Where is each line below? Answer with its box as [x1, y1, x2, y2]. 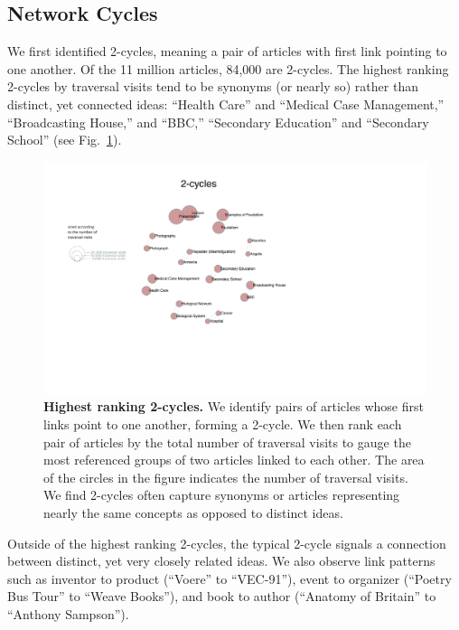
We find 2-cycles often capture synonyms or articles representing [43, 485, 400, 504]
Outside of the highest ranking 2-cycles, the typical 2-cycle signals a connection [7, 533, 446, 552]
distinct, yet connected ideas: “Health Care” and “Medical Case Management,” [7, 94, 445, 113]
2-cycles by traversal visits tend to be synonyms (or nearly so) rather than [7, 77, 418, 96]
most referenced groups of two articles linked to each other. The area [43, 450, 425, 469]
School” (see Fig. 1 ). [7, 130, 122, 149]
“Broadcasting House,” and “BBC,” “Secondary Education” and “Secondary [7, 112, 429, 131]
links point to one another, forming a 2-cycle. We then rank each [43, 415, 402, 434]
